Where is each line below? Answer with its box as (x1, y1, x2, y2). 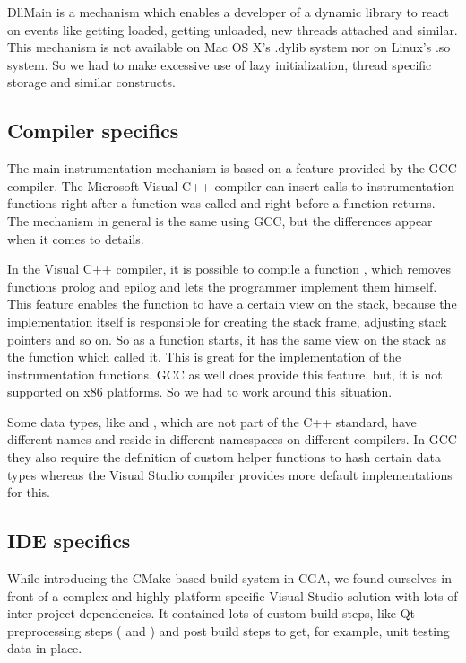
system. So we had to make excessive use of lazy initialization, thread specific (7, 55, 432, 74)
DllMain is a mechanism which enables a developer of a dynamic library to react (7, 3, 449, 21)
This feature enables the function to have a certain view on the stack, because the (7, 294, 457, 313)
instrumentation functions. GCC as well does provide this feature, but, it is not (7, 364, 443, 383)
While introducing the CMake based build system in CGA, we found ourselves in (7, 569, 453, 588)
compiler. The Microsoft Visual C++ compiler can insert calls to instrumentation (7, 176, 455, 195)
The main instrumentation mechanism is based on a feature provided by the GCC (7, 159, 457, 178)
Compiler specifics (7, 117, 179, 144)
